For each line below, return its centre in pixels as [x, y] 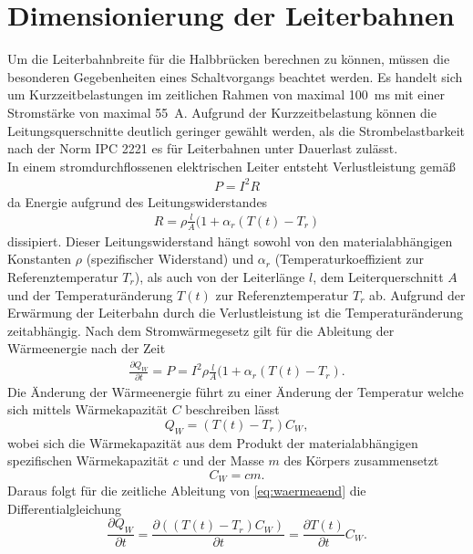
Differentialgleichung [65, 508]
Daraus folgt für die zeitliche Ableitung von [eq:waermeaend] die [187, 491]
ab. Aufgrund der [417, 294]
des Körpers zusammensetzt [361, 460]
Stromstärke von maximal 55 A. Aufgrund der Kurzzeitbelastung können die [222, 112]
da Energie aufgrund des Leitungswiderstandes [138, 201]
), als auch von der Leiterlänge [220, 276]
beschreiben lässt [232, 409]
